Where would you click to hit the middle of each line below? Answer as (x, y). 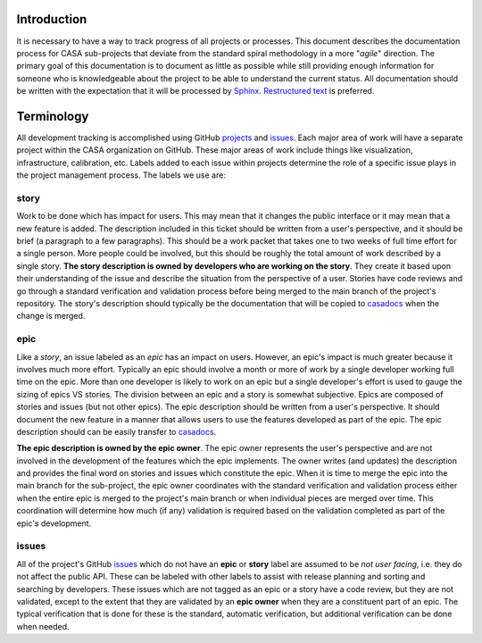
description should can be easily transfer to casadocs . (116, 431)
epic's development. (54, 523)
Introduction (52, 19)
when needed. (43, 626)
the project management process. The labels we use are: (121, 175)
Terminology (53, 116)
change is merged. (51, 316)
